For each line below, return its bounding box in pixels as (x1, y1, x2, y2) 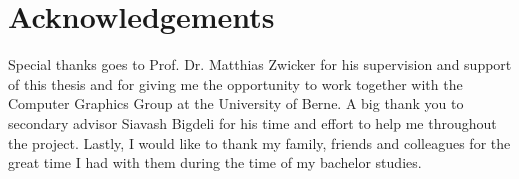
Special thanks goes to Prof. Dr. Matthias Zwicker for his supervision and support (8, 54, 512, 75)
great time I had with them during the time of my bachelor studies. (8, 152, 422, 173)
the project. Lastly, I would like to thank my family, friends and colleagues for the (8, 132, 511, 153)
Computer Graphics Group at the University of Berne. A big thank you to (8, 93, 464, 114)
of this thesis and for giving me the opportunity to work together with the (8, 73, 463, 94)
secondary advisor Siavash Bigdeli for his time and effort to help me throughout (8, 112, 497, 133)
